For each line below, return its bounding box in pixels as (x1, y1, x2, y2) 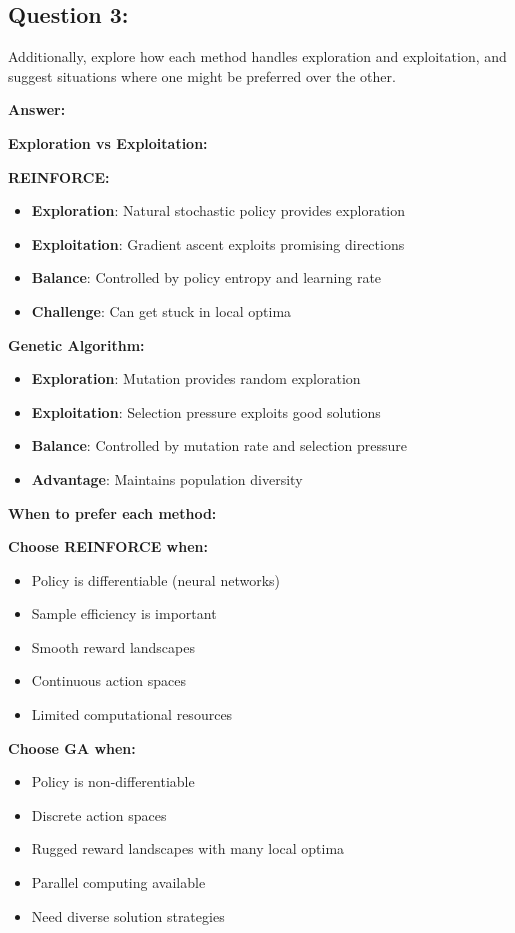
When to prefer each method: (8, 502, 217, 523)
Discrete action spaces (31, 804, 167, 825)
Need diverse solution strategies (31, 905, 225, 926)
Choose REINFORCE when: (8, 536, 208, 557)
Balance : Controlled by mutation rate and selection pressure (31, 435, 407, 456)
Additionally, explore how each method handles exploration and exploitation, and (8, 46, 507, 67)
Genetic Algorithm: (8, 334, 145, 355)
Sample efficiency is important (31, 603, 217, 624)
